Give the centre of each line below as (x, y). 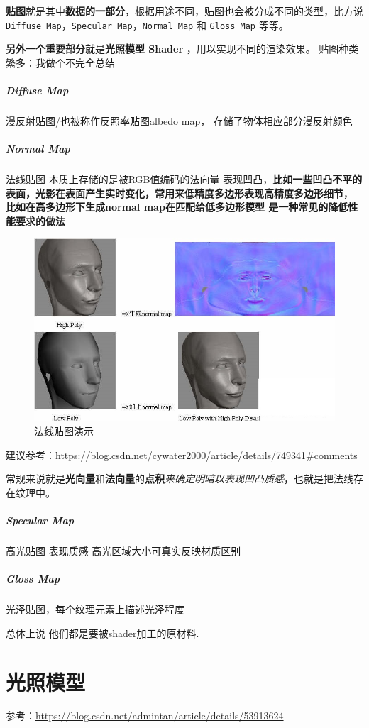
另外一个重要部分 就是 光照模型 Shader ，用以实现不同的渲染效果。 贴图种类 (182, 49)
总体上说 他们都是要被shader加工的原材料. (103, 633)
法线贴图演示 (64, 431)
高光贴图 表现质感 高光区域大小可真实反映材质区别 (123, 551)
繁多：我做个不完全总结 (60, 62)
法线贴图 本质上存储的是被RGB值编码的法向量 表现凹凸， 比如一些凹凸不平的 (184, 179)
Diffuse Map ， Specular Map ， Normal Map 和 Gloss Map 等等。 (147, 24)
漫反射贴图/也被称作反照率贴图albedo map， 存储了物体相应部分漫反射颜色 (179, 121)
